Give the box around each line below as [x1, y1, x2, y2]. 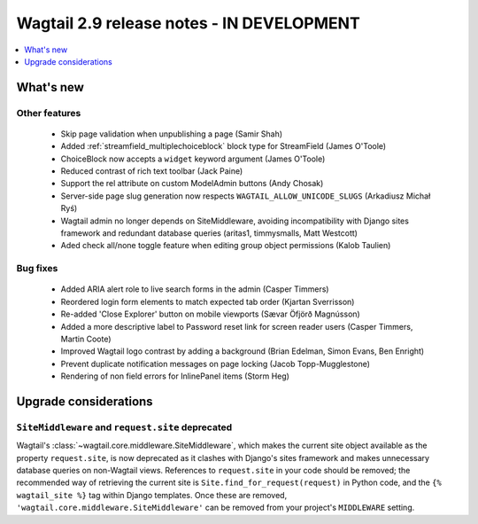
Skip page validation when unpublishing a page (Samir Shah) [60, 129, 283, 139]
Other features [16, 106, 81, 119]
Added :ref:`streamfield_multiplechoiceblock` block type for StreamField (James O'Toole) [60, 141, 387, 152]
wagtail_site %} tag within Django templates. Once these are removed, [16, 489, 288, 500]
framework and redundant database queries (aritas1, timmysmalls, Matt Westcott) [60, 228, 358, 239]
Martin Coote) [60, 333, 112, 344]
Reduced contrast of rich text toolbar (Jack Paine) [60, 166, 243, 176]
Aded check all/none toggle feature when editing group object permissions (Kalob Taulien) [60, 240, 391, 251]
